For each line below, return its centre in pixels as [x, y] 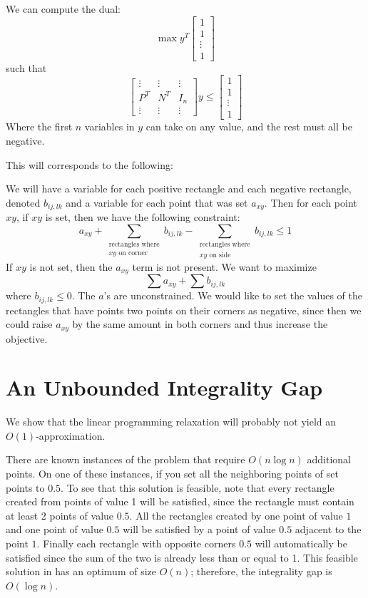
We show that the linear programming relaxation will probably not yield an [171, 422]
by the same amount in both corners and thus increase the [200, 324]
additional [329, 459]
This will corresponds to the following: [90, 164]
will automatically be [301, 543]
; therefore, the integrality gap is [261, 571]
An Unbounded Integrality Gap [164, 387]
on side [220, 255]
